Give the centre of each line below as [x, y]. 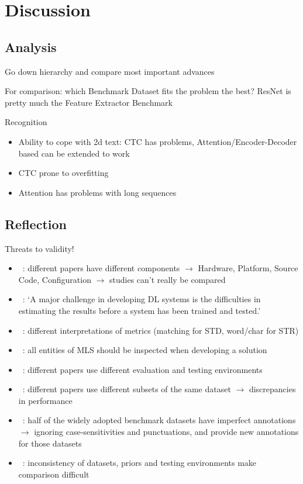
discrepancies [272, 389]
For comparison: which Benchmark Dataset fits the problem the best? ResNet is [148, 91]
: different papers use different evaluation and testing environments [142, 369]
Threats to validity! [39, 248]
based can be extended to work [74, 153]
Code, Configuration [55, 279]
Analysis [31, 46]
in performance [45, 400]
